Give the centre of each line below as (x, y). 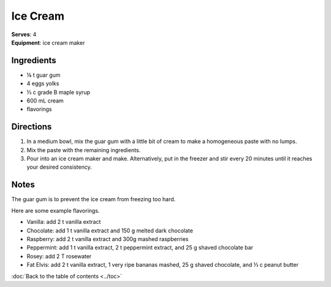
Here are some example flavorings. (55, 210)
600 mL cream (45, 101)
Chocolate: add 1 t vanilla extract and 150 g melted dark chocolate (110, 231)
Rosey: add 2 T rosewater (59, 256)
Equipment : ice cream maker (48, 42)
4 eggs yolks (43, 83)
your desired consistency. (59, 167)
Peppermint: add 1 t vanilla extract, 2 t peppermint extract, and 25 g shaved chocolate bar (140, 248)
